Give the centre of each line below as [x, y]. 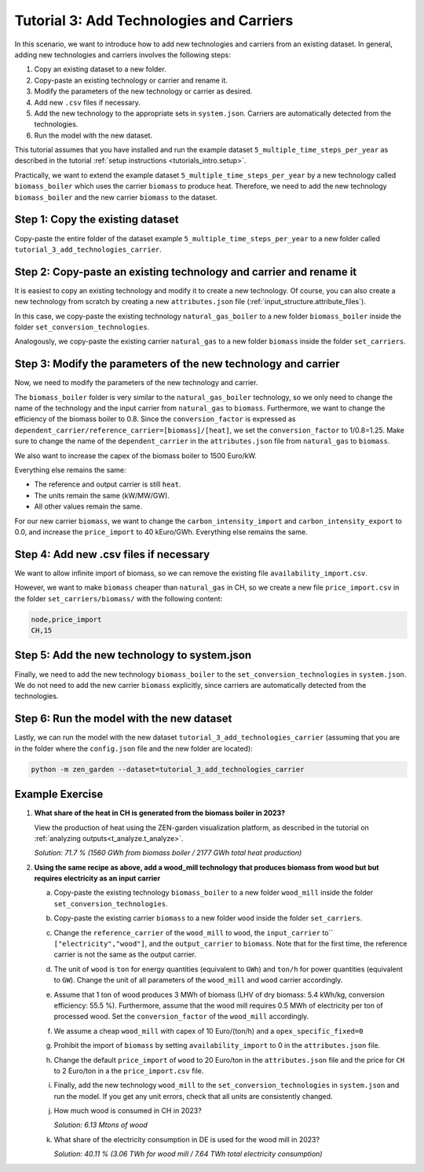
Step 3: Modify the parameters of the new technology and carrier [177, 364]
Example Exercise [59, 794]
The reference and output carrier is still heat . [108, 484]
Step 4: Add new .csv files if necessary [112, 554]
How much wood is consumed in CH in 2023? [128, 1111]
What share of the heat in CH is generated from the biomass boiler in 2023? [160, 813]
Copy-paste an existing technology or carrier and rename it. [131, 80]
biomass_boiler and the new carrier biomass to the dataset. [116, 197]
